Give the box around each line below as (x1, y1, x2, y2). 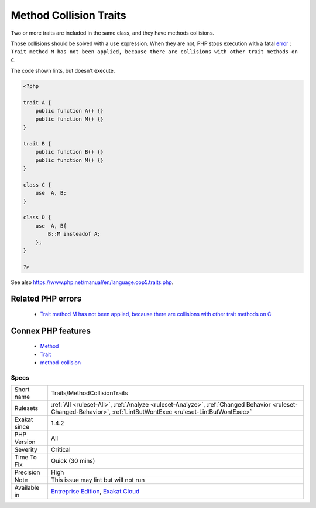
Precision (14, 468, 40, 476)
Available (14, 484, 40, 492)
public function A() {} (35, 107, 104, 114)
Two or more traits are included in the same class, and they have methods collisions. (11, 29, 215, 36)
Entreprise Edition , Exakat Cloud (50, 487, 140, 496)
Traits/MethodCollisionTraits (50, 389, 129, 397)
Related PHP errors (11, 294, 82, 304)
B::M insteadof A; (47, 231, 101, 238)
